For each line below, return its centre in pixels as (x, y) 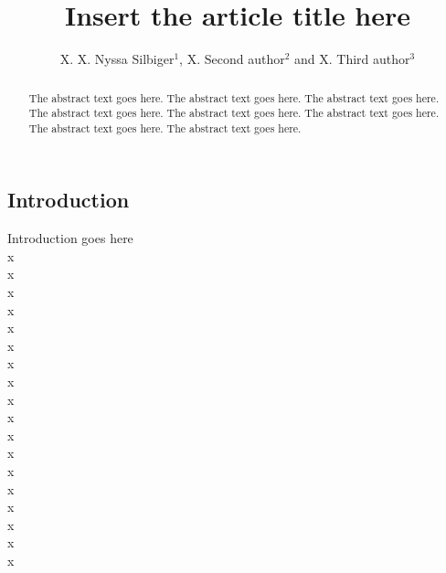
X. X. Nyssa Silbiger (117, 59)
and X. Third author (352, 59)
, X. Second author (232, 59)
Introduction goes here (70, 238)
